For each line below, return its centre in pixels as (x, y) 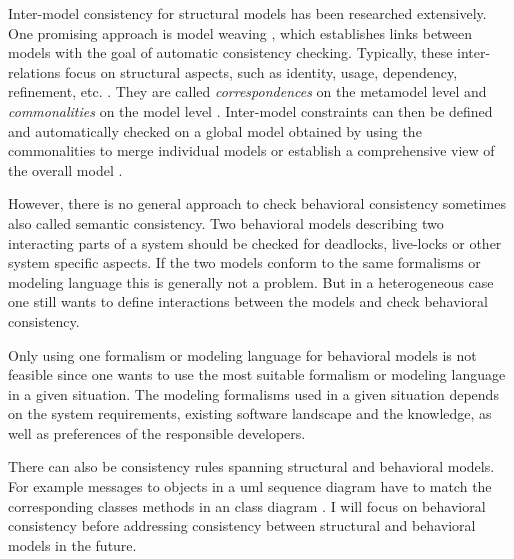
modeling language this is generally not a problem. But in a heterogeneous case (251, 281)
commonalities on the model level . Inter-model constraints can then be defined (250, 110)
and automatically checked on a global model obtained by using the (215, 130)
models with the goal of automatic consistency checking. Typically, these (230, 52)
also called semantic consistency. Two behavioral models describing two (226, 222)
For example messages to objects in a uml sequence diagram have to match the (250, 486)
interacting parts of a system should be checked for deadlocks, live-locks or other (255, 242)
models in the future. (72, 544)
